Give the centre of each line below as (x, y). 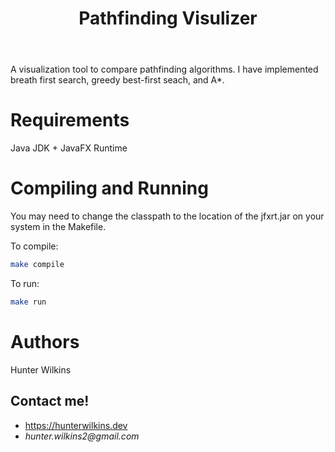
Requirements (70, 120)
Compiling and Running (109, 188)
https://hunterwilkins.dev (76, 425)
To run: (25, 283)
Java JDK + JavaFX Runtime (69, 148)
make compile (37, 265)
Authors (45, 342)
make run (28, 302)
